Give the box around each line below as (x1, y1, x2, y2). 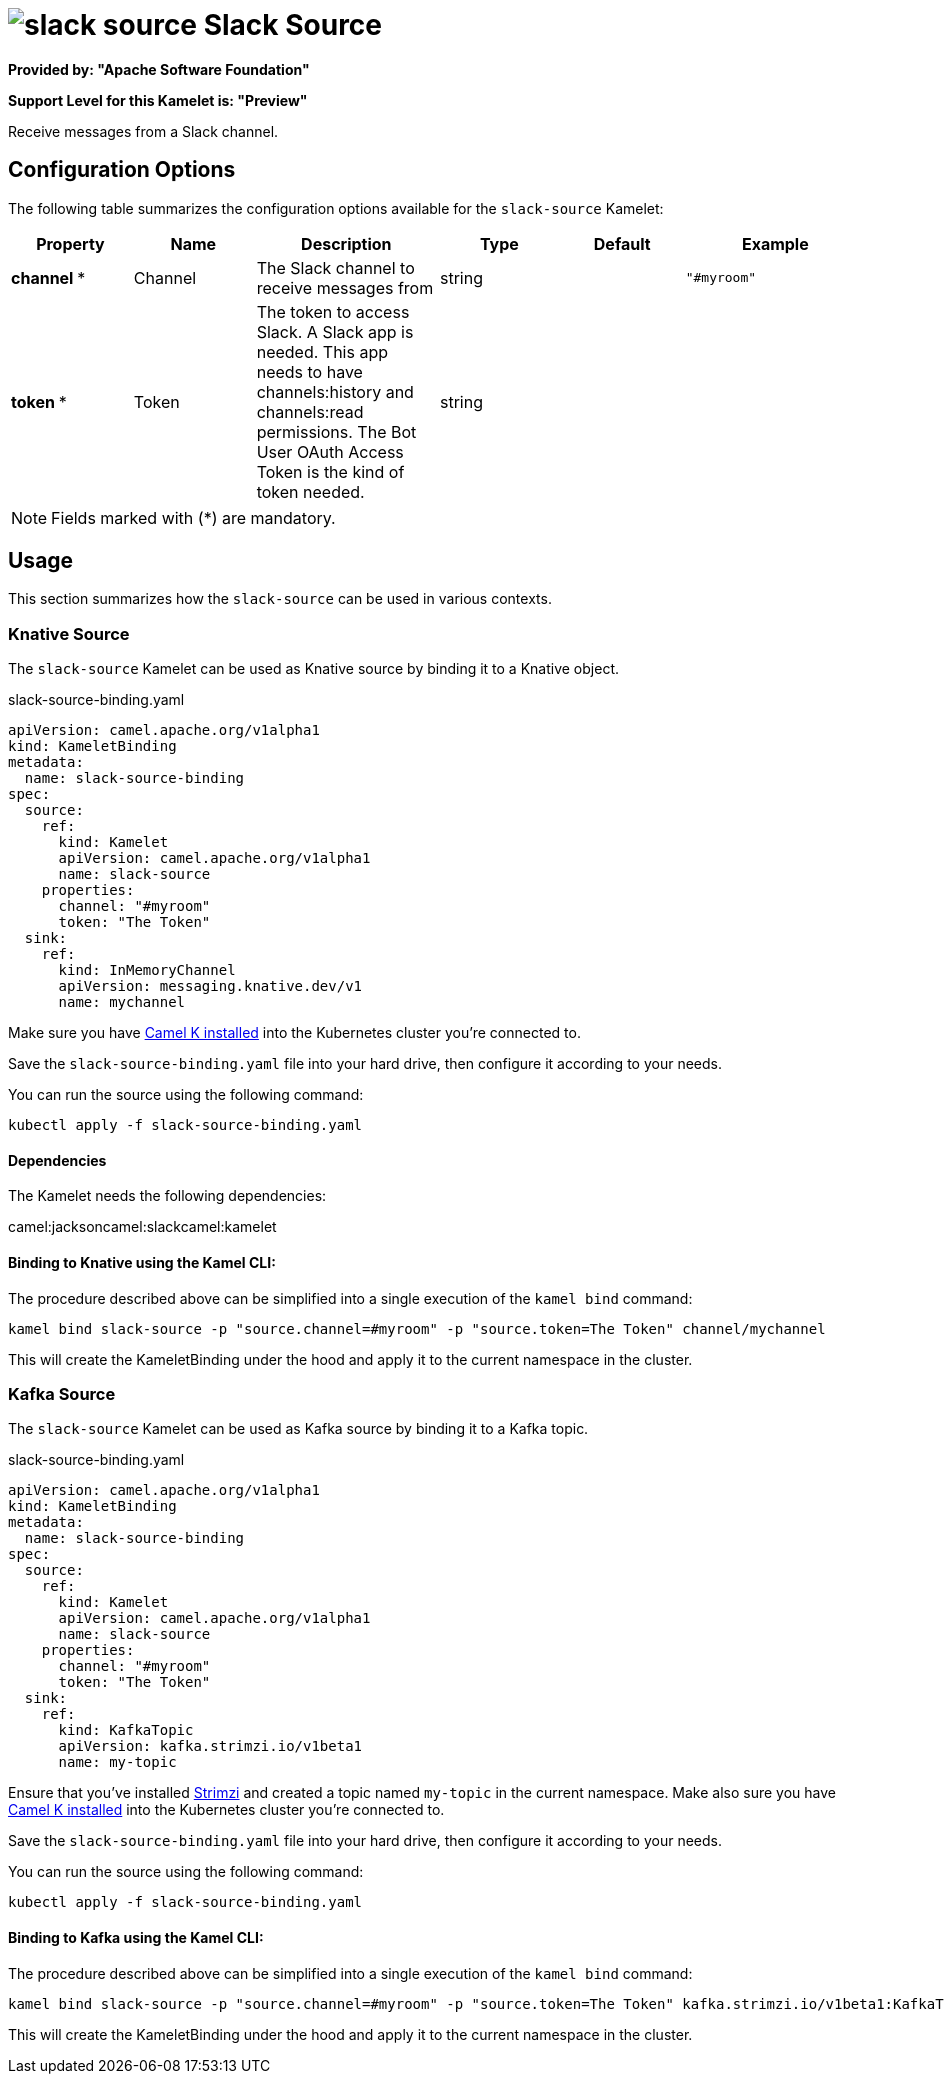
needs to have (256, 361, 363, 382)
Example (741, 233, 809, 254)
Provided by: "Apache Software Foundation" (8, 60, 310, 78)
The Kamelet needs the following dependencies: (8, 1187, 327, 1205)
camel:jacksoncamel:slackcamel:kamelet (8, 1218, 277, 1236)
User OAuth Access (256, 441, 404, 462)
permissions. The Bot (256, 421, 417, 442)
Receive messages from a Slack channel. (8, 122, 279, 140)
